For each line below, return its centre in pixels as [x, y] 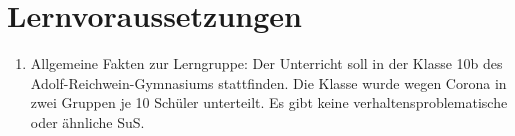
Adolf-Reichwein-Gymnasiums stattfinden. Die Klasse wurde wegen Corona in [268, 82]
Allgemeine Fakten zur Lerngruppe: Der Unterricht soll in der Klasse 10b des [266, 63]
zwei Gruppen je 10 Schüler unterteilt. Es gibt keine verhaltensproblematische [269, 102]
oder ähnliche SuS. [87, 121]
